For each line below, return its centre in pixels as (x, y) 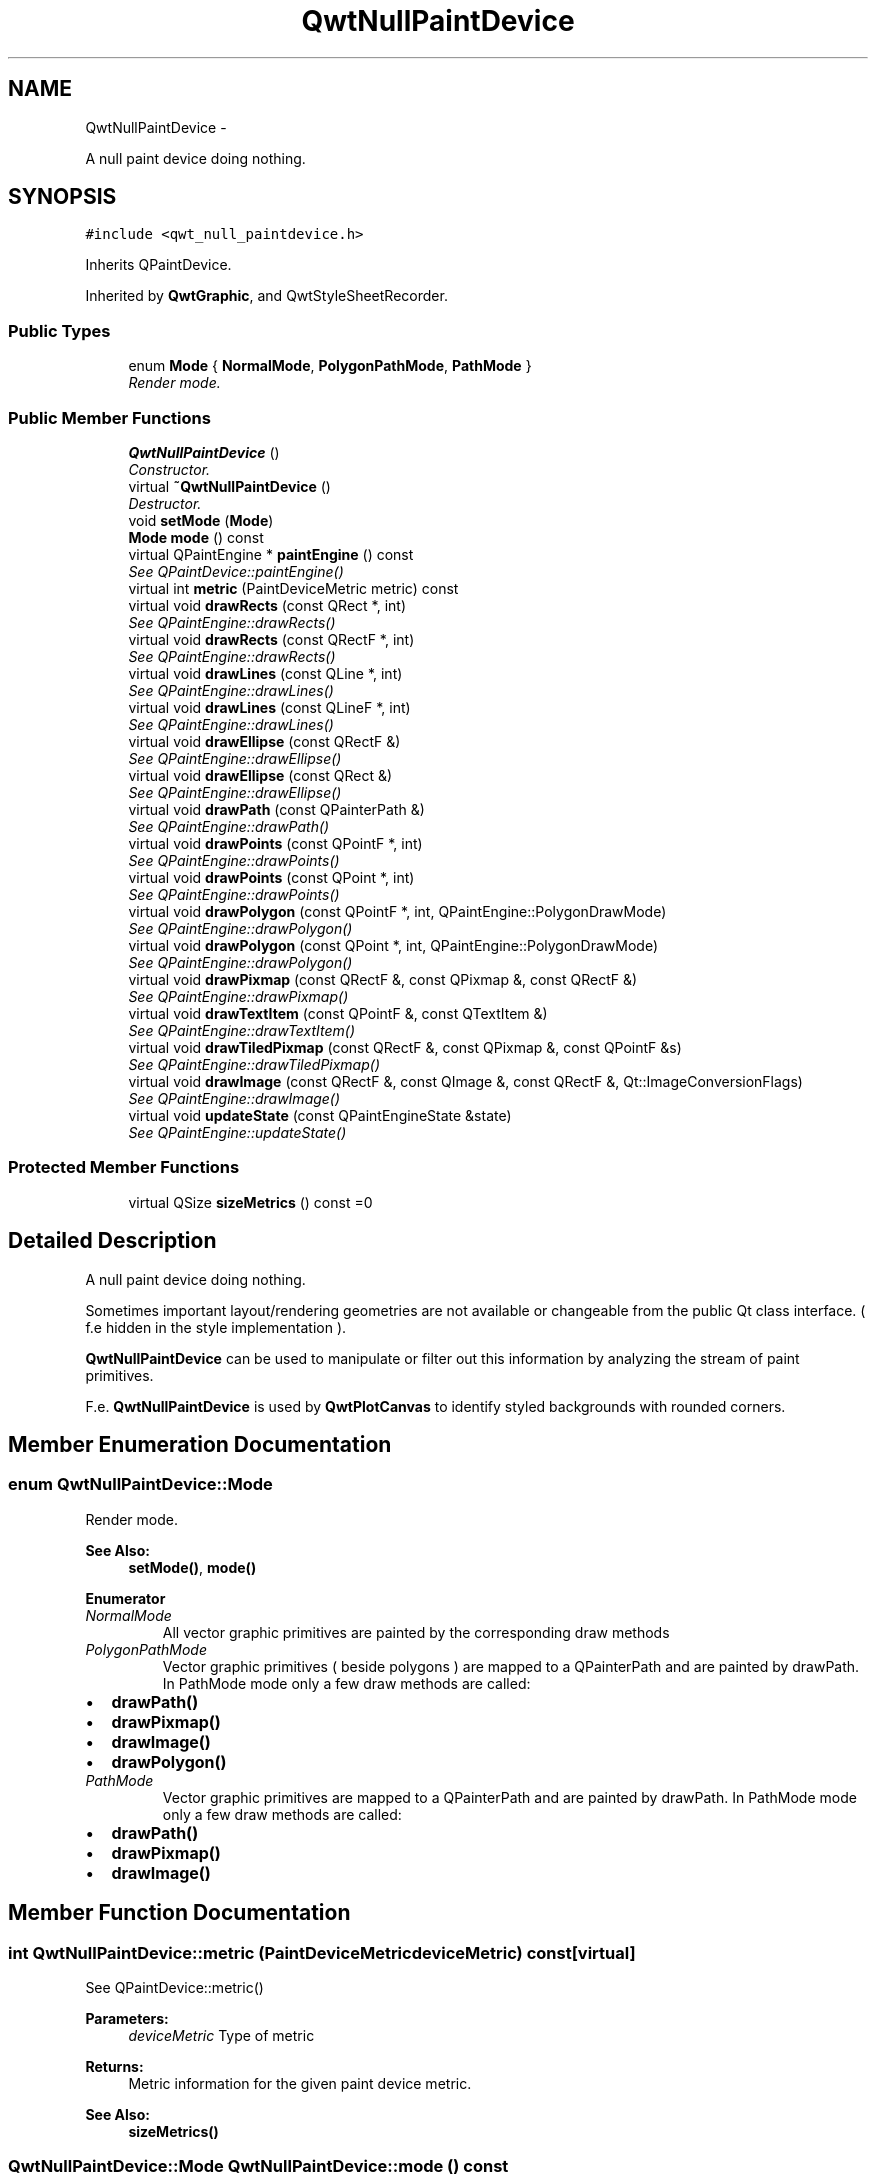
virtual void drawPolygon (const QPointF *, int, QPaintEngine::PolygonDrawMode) (397, 911)
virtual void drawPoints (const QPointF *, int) (275, 843)
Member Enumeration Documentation (200, 1444)
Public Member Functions (109, 417)
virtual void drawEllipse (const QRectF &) (264, 741)
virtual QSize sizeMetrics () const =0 (250, 1202)
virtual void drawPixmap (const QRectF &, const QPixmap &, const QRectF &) (383, 979)
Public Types (59, 330)
